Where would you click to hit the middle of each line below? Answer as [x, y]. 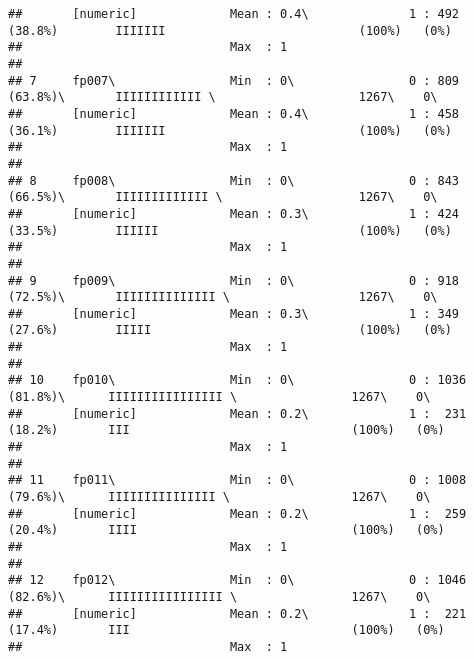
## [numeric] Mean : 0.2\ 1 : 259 [237, 513]
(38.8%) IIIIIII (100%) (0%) [230, 30]
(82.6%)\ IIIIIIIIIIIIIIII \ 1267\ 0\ [219, 596]
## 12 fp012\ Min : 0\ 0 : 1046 [237, 580]
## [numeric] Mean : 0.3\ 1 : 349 [234, 313]
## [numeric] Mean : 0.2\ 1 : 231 [237, 413]
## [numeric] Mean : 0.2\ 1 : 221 [237, 613]
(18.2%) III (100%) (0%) [226, 430]
